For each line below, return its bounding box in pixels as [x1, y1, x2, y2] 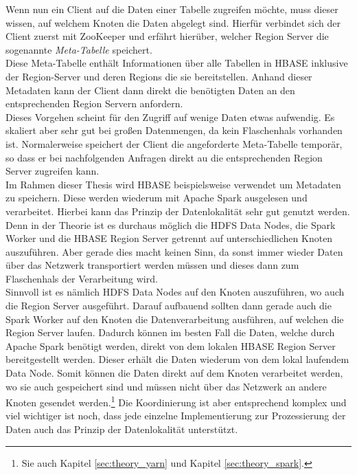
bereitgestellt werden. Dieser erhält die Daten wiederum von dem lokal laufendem [5, 352, 349, 366]
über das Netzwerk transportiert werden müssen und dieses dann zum [5, 258, 299, 272]
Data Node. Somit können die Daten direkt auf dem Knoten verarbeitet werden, [5, 366, 343, 380]
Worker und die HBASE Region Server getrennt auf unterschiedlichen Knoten [5, 231, 333, 245]
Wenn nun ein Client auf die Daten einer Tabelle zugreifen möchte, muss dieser [5, 2, 338, 16]
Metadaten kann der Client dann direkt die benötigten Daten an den [5, 82, 295, 97]
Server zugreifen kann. [5, 164, 100, 178]
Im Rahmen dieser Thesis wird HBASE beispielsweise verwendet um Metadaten [5, 177, 341, 191]
